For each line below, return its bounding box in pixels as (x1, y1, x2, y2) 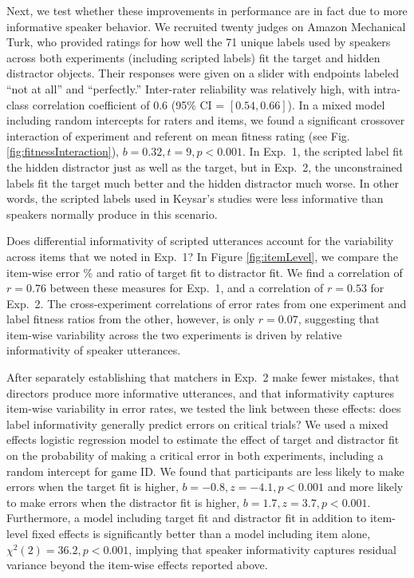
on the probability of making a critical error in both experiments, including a (6, 447, 384, 464)
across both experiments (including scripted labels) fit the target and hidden (6, 49, 380, 65)
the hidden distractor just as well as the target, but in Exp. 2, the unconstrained (6, 158, 403, 175)
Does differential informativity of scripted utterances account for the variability (6, 232, 394, 249)
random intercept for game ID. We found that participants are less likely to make (6, 462, 404, 479)
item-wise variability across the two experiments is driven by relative (6, 326, 342, 342)
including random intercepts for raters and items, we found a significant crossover (6, 112, 405, 129)
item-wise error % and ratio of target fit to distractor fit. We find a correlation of (6, 263, 403, 280)
